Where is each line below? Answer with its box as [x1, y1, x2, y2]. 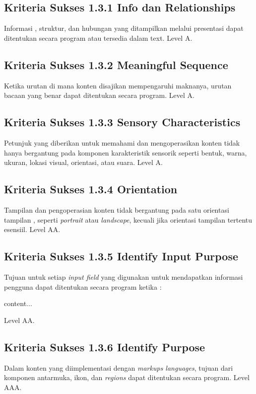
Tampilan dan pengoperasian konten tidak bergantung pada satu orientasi [4, 204, 229, 215]
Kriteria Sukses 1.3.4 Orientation [4, 181, 178, 197]
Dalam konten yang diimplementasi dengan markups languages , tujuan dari [4, 362, 233, 373]
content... [4, 298, 32, 309]
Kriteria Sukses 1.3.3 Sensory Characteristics [4, 114, 241, 130]
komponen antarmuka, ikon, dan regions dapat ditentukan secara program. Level [4, 372, 250, 383]
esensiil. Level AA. [4, 224, 61, 235]
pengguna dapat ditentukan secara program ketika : [4, 281, 162, 292]
